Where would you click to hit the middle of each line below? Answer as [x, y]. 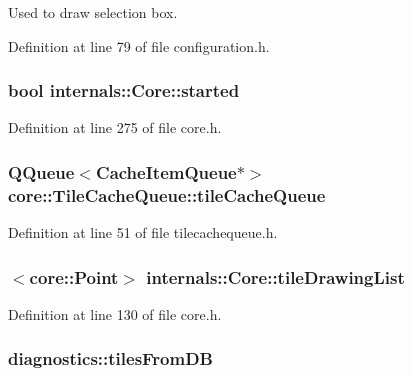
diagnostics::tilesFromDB [110, 358]
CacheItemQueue [166, 171]
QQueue [41, 171]
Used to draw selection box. [93, 12]
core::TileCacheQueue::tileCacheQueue [167, 194]
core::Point [74, 276]
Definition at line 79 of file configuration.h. [139, 45]
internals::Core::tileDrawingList [275, 276]
